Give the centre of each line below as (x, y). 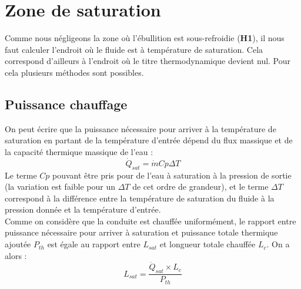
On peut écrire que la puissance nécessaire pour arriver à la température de (141, 128)
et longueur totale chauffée (208, 244)
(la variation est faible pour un (60, 186)
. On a (278, 244)
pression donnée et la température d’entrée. (83, 209)
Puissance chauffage (66, 104)
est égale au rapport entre (94, 244)
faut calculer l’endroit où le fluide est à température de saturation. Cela (134, 49)
